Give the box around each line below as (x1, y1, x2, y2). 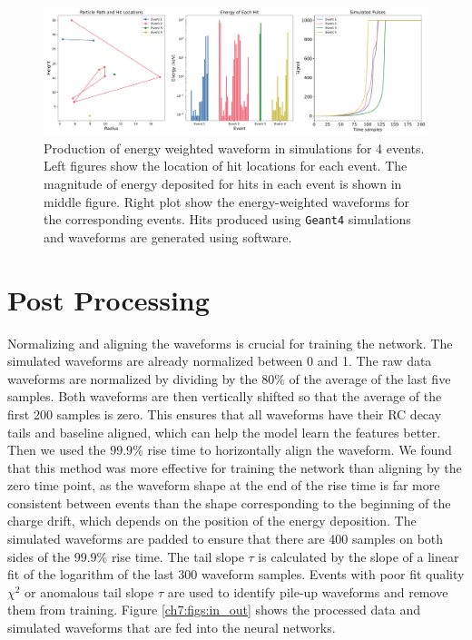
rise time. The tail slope (111, 546, 244, 566)
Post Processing (7, 281, 210, 318)
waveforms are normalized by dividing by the (7, 369, 258, 388)
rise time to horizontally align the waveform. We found (147, 440, 452, 459)
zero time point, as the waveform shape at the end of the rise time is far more (7, 476, 440, 495)
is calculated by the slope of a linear (258, 546, 459, 566)
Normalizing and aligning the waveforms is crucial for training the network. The (7, 333, 453, 352)
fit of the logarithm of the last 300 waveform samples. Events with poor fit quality (7, 565, 465, 584)
